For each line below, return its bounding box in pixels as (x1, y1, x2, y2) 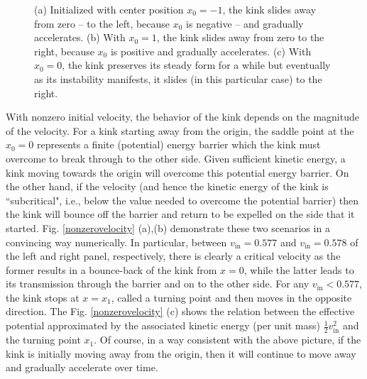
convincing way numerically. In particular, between (6, 234, 227, 249)
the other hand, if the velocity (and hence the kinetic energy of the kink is (6, 179, 329, 194)
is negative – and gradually (186, 16, 304, 31)
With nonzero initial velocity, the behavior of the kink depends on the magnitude (6, 109, 359, 124)
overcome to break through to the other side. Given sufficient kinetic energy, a (6, 150, 346, 165)
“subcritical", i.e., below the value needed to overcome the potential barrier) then (6, 192, 359, 207)
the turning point (6, 332, 81, 347)
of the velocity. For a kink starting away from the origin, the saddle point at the (6, 123, 354, 138)
